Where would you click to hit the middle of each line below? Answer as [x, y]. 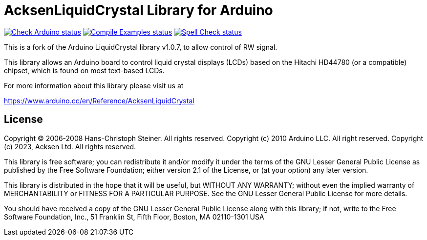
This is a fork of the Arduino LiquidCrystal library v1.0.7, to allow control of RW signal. [141, 47]
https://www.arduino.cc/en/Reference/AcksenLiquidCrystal [99, 100]
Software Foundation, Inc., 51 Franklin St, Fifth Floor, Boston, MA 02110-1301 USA [134, 217]
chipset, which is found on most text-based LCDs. [84, 70]
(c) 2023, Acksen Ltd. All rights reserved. [70, 146]
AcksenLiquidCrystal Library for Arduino [139, 10]
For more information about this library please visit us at [94, 85]
